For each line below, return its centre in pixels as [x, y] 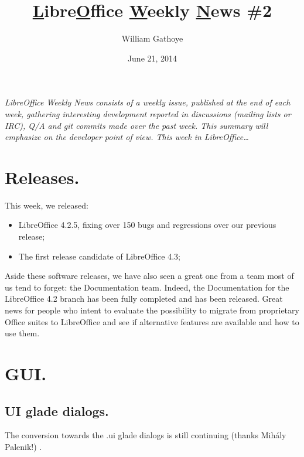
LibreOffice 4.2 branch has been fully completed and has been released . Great [144, 299]
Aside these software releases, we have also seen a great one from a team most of [149, 276]
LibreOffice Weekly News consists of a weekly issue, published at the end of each [148, 102]
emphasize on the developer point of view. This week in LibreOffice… [127, 137]
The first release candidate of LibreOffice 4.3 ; [99, 256]
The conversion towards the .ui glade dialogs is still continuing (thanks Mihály [146, 435]
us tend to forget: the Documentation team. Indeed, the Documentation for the [147, 287]
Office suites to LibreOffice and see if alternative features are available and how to [152, 321]
